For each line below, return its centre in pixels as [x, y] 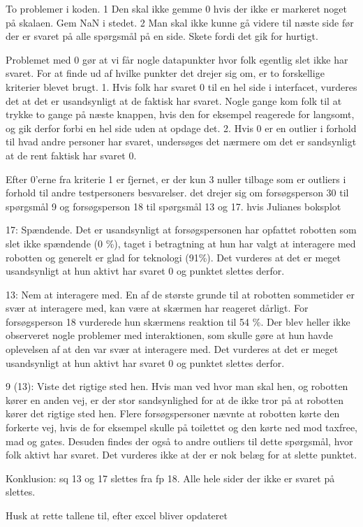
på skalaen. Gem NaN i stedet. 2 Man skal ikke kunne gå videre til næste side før [180, 22]
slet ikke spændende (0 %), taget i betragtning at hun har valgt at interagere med [181, 243]
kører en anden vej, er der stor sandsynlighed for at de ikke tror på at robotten [175, 399]
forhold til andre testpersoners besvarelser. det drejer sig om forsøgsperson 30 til [177, 193]
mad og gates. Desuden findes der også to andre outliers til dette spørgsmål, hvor [179, 441]
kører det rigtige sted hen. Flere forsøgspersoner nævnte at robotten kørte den [173, 413]
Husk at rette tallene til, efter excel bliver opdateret [117, 515]
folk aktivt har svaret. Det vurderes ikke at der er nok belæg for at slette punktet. [181, 455]
